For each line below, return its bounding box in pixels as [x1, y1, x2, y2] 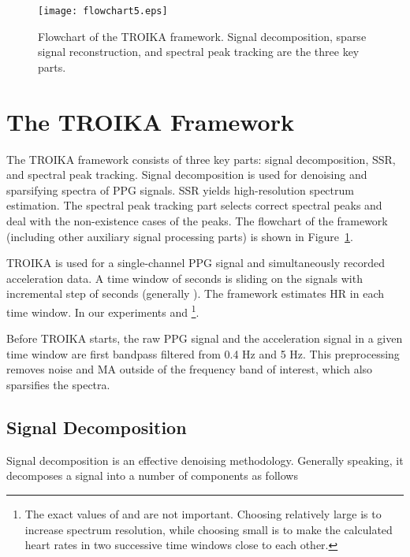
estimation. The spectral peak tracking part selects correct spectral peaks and [6, 197, 382, 214]
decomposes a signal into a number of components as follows [6, 467, 298, 484]
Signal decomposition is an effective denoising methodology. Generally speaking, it [6, 451, 404, 468]
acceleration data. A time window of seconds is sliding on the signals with [6, 269, 363, 286]
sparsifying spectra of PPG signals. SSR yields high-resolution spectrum [6, 181, 354, 198]
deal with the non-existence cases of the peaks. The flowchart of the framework [6, 212, 388, 228]
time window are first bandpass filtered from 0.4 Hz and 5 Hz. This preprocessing [6, 345, 400, 362]
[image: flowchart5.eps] [38, 6, 168, 17]
